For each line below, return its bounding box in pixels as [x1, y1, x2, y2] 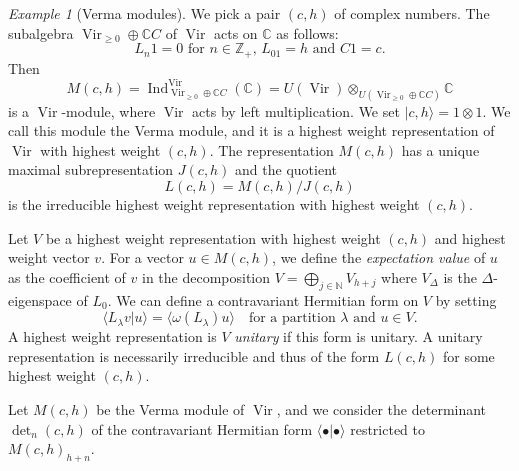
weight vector [8, 247, 90, 268]
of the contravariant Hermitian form [91, 418, 313, 439]
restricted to [350, 418, 426, 439]
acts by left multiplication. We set [192, 100, 400, 121]
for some [442, 345, 495, 366]
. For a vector [101, 247, 184, 268]
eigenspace [8, 289, 72, 310]
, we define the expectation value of [272, 247, 486, 268]
